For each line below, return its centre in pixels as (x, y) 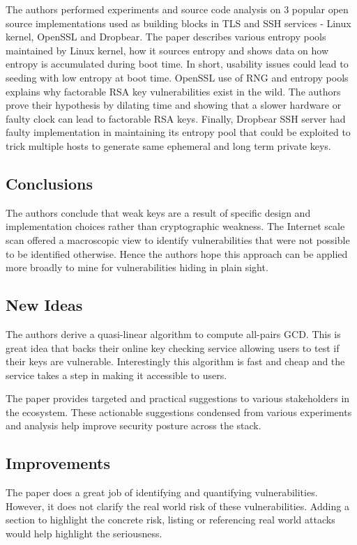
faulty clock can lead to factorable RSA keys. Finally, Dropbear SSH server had (176, 118)
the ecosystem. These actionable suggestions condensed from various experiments (179, 412)
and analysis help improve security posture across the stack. (134, 425)
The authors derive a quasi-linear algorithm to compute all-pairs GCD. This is (173, 333)
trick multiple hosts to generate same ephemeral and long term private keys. (168, 145)
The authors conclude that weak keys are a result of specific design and (158, 212)
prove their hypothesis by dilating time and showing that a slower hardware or (174, 105)
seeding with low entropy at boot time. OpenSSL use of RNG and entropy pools (177, 77)
